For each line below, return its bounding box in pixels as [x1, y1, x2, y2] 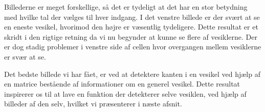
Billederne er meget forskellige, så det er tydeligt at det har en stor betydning [4, 2, 248, 12]
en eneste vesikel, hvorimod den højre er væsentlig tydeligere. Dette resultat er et [4, 21, 258, 32]
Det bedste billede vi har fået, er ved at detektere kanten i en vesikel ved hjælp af [4, 68, 260, 79]
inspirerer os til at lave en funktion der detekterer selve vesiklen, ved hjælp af [4, 88, 247, 99]
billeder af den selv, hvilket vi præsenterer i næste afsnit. [4, 98, 182, 109]
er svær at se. [4, 51, 46, 62]
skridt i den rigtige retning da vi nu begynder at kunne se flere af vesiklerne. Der [4, 31, 257, 42]
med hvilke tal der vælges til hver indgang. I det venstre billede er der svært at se [4, 11, 260, 22]
